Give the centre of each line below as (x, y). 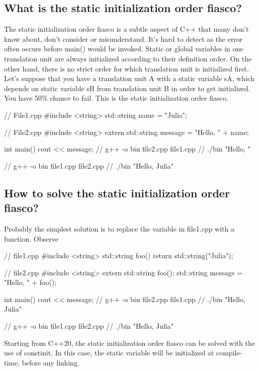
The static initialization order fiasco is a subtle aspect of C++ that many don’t (126, 29)
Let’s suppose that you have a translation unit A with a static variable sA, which (129, 78)
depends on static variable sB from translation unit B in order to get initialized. (127, 88)
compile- (229, 353)
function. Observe (31, 238)
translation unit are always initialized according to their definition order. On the (128, 58)
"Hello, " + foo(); (30, 282)
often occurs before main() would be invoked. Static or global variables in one (124, 49)
